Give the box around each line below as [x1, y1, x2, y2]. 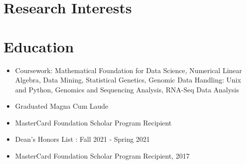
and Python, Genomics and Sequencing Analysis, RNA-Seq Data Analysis [15, 84, 239, 94]
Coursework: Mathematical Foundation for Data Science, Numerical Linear [15, 65, 242, 75]
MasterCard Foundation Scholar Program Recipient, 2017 [15, 151, 190, 161]
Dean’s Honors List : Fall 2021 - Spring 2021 [15, 134, 150, 144]
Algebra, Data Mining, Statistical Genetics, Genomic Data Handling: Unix [15, 75, 241, 85]
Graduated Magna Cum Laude [15, 101, 108, 111]
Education [3, 36, 74, 56]
